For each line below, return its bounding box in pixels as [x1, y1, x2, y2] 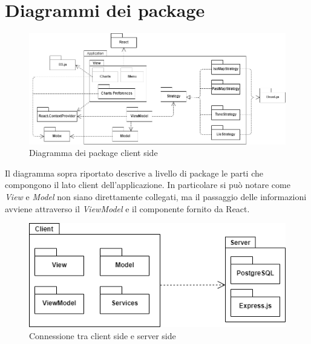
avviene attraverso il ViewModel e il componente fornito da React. [5, 202, 250, 215]
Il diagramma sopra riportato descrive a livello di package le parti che [5, 166, 263, 179]
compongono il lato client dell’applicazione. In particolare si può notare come [5, 178, 290, 191]
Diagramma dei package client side [29, 146, 158, 159]
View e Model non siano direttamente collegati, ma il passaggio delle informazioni [5, 190, 307, 203]
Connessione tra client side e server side [29, 329, 176, 342]
